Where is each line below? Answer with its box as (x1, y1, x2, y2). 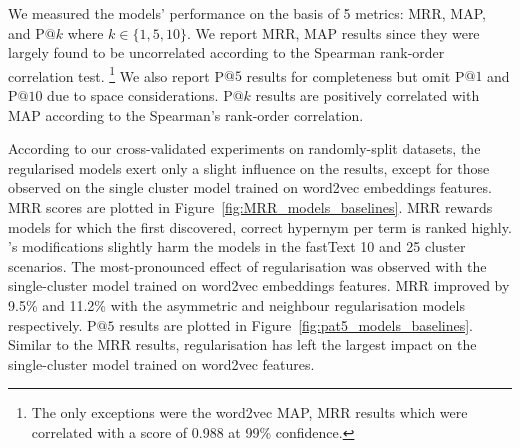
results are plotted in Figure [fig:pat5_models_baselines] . (119, 314, 474, 335)
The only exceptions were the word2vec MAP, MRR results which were (31, 402, 468, 423)
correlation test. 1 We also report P (8, 62, 224, 86)
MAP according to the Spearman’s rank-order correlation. (8, 104, 364, 125)
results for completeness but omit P (246, 65, 465, 86)
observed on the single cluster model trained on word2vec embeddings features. (8, 177, 492, 198)
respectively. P (8, 314, 97, 335)
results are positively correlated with (255, 85, 480, 106)
